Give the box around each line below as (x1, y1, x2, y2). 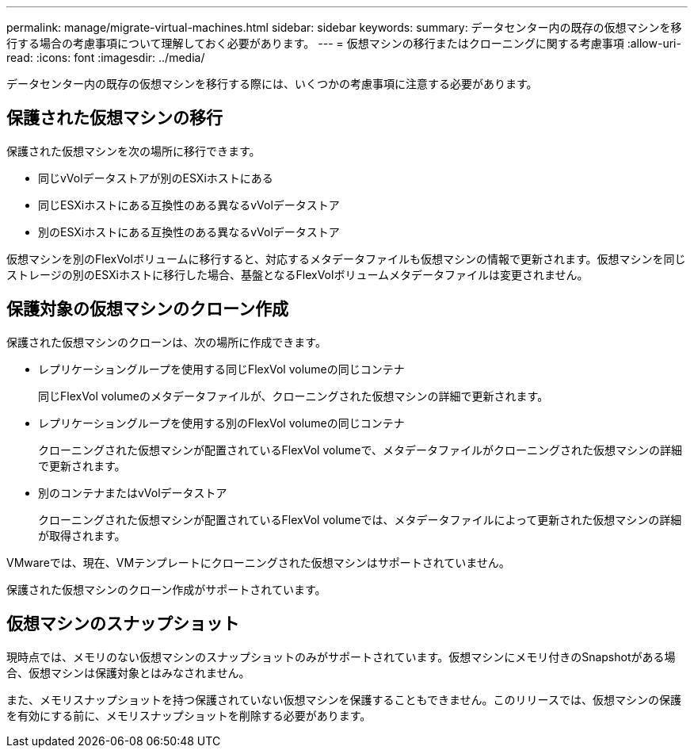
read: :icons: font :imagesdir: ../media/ (6, 51, 205, 64)
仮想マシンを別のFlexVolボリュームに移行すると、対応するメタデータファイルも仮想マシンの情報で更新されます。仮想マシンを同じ (6, 251, 686, 266)
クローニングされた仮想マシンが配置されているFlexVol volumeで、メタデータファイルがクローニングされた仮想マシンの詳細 (38, 442, 682, 457)
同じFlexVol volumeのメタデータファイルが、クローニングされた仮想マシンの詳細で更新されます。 (38, 388, 549, 403)
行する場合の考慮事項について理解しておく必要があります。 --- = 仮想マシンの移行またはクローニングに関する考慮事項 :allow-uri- (6, 36, 681, 50)
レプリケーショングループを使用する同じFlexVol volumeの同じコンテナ (38, 362, 405, 376)
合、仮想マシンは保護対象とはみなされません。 (6, 665, 250, 679)
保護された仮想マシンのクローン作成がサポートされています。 (6, 582, 326, 596)
